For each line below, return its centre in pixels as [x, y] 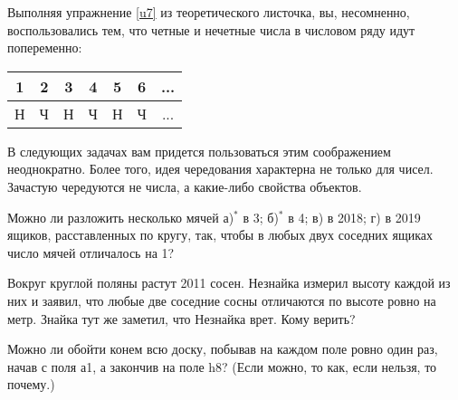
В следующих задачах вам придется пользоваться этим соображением [199, 151]
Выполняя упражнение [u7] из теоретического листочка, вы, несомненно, [209, 12]
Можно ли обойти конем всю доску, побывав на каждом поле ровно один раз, [223, 349]
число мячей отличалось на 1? [91, 252]
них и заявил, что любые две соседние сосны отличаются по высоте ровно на [222, 300]
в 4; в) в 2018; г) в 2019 [354, 217]
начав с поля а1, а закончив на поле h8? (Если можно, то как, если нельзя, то [222, 366]
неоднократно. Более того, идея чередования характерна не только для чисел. [220, 169]
